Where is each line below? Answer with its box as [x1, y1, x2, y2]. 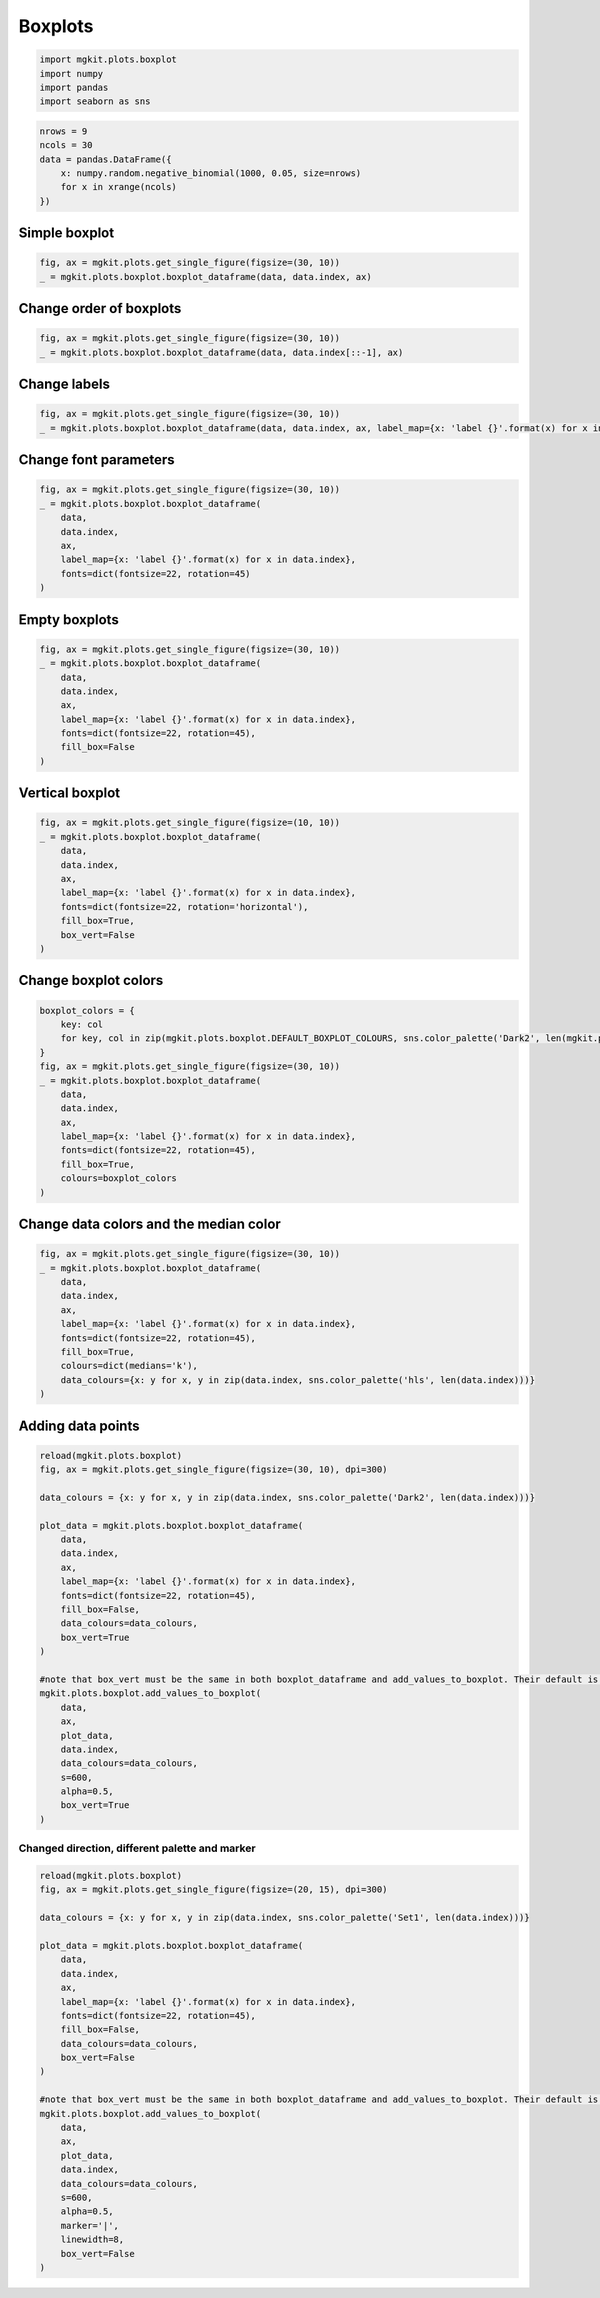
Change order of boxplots [18, 300, 182, 317]
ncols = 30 [39, 140, 93, 151]
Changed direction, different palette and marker [18, 1841, 256, 1855]
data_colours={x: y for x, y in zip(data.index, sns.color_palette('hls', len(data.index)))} [60, 1374, 535, 1385]
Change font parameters [18, 451, 175, 469]
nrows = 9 [39, 125, 88, 137]
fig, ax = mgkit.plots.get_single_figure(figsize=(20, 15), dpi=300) [39, 1884, 388, 1895]
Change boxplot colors [18, 972, 164, 989]
